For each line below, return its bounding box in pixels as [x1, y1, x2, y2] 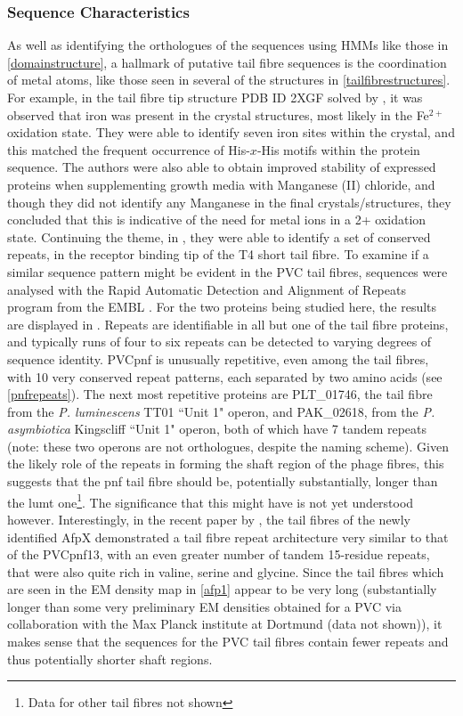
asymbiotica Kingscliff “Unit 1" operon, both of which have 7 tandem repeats [7, 419, 427, 438]
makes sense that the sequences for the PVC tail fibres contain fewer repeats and [7, 632, 449, 651]
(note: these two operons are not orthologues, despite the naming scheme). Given [7, 436, 450, 455]
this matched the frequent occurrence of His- [7, 140, 250, 159]
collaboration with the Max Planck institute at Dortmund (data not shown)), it [7, 614, 443, 633]
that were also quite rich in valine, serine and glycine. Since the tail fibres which [7, 562, 444, 581]
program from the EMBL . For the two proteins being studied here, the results [7, 297, 437, 316]
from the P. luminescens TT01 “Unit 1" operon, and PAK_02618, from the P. [7, 402, 435, 420]
